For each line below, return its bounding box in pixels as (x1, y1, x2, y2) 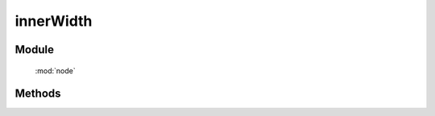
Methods (14, 87, 61, 101)
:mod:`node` (35, 65, 76, 76)
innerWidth (14, 12, 93, 30)
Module (14, 43, 54, 56)
